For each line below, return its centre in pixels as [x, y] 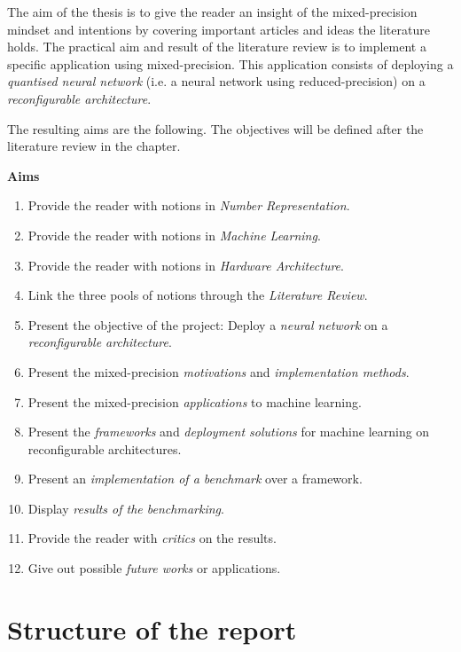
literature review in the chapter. [94, 146]
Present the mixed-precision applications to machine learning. [195, 401]
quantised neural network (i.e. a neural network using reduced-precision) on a [216, 81]
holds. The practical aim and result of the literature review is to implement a [217, 47]
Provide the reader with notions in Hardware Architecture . [186, 265]
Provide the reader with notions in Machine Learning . [174, 235]
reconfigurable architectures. [105, 448]
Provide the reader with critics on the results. [152, 538]
